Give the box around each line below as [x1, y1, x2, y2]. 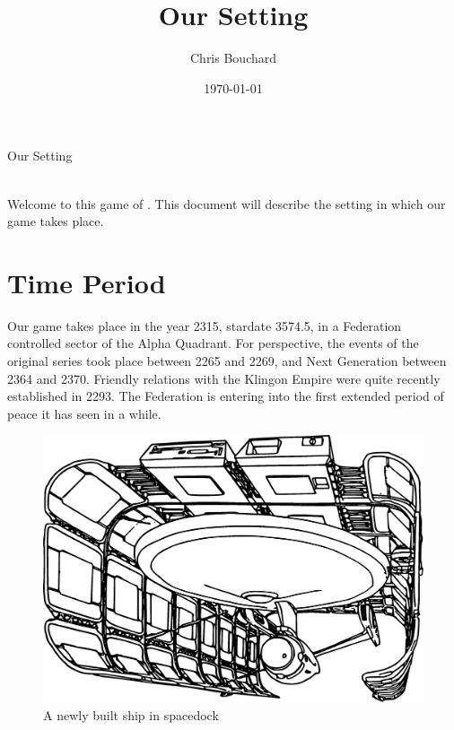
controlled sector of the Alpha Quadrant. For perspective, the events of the [7, 334, 419, 352]
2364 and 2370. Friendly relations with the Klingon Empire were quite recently [7, 369, 441, 387]
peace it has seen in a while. [7, 404, 162, 422]
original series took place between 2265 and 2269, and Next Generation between [7, 352, 447, 369]
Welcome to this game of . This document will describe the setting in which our [7, 194, 446, 213]
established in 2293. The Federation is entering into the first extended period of [7, 387, 444, 405]
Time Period [7, 264, 166, 300]
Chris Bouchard [189, 48, 277, 67]
